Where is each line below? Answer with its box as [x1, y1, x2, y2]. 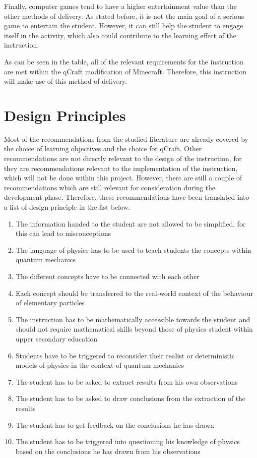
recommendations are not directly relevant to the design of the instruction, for [4, 153, 242, 164]
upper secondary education [15, 333, 98, 343]
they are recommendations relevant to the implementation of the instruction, [4, 163, 238, 173]
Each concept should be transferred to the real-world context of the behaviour [15, 287, 253, 298]
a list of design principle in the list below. [4, 202, 130, 212]
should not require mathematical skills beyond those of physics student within [15, 324, 253, 334]
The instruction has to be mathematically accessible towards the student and [15, 314, 251, 324]
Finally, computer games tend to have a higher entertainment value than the [4, 1, 237, 11]
